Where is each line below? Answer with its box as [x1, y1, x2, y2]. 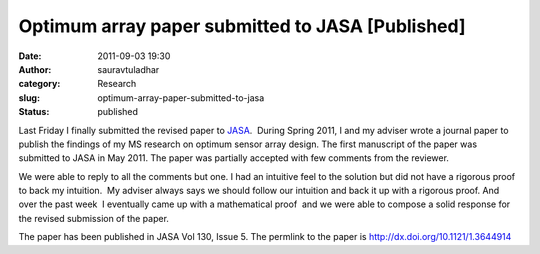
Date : [18, 50, 42, 62]
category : [18, 78, 61, 90]
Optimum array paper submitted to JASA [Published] [18, 15, 466, 37]
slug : [18, 91, 40, 104]
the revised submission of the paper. [18, 212, 170, 224]
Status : [18, 106, 50, 118]
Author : [18, 63, 52, 75]
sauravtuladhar [97, 63, 160, 75]
